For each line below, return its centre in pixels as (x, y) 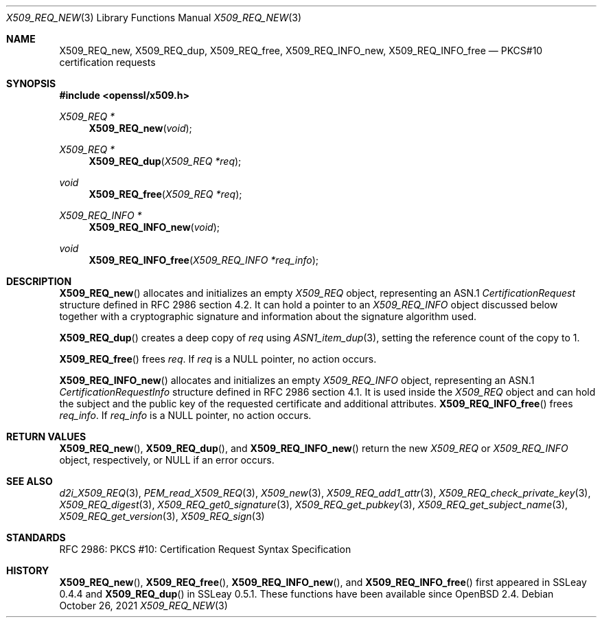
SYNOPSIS (31, 83)
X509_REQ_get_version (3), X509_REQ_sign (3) (162, 516)
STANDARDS (36, 537)
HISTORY (28, 570)
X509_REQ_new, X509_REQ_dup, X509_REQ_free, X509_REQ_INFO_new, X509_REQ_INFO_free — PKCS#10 (301, 50)
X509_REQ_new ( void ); (140, 128)
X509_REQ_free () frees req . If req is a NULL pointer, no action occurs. (218, 359)
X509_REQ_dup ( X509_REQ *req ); (165, 161)
